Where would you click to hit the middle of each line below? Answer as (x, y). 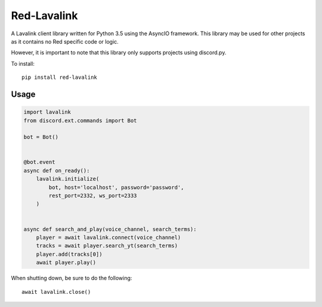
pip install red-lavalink (60, 77)
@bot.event (39, 162)
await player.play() (66, 263)
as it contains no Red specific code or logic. (65, 41)
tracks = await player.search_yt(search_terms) (107, 246)
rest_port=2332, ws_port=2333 (93, 196)
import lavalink (47, 112)
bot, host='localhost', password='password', (116, 187)
